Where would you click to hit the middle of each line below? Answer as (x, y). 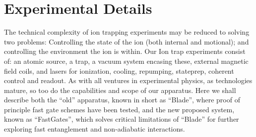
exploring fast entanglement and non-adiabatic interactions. (95, 129)
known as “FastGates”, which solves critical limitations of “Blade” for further (122, 119)
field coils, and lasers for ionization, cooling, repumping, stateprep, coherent (119, 70)
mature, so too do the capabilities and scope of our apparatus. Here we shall (120, 90)
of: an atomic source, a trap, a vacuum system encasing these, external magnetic (126, 61)
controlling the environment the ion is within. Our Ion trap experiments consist (125, 51)
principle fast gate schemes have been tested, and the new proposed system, (119, 109)
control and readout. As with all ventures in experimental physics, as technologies (128, 80)
